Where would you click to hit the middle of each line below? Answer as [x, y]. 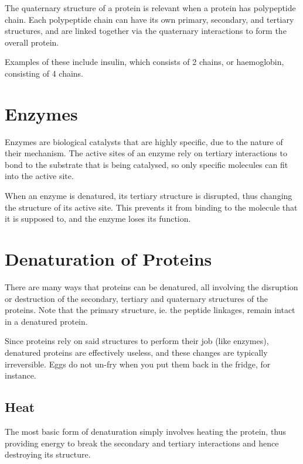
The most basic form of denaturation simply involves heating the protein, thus [146, 431]
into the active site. [39, 176]
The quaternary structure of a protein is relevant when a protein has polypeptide [150, 8]
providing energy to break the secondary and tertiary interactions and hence [142, 443]
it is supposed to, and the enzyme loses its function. [98, 219]
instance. [21, 375]
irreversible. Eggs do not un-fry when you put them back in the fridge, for [138, 364]
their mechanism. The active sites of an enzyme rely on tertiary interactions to [146, 153]
